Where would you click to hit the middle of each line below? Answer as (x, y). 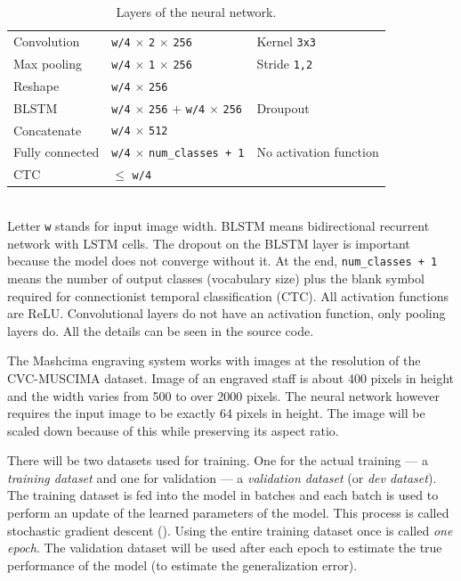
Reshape (36, 85)
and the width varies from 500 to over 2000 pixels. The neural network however (224, 395)
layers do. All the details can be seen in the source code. (161, 330)
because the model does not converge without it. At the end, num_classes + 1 (222, 261)
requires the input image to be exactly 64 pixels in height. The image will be (216, 413)
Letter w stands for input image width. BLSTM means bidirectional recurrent (218, 226)
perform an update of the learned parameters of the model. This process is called (228, 513)
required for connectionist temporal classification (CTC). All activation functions (228, 295)
